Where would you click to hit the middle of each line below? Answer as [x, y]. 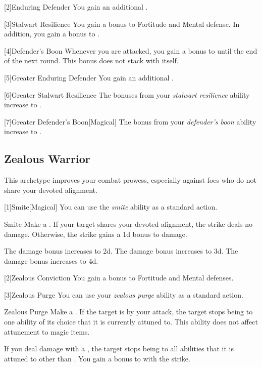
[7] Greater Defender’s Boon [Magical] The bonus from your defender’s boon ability [130, 121]
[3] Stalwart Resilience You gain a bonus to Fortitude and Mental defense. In [122, 24]
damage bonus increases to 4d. [51, 260]
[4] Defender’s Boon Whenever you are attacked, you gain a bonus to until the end [131, 50]
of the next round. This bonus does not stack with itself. [91, 60]
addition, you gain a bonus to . [52, 34]
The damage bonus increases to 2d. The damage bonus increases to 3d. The [121, 251]
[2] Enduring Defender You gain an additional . [76, 7]
